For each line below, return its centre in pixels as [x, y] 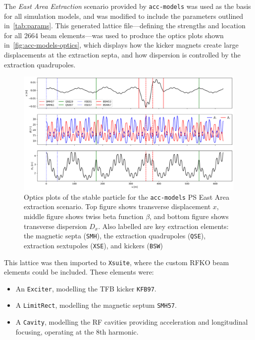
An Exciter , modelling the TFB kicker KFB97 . [86, 288]
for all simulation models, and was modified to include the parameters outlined [124, 16]
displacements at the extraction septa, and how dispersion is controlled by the [122, 55]
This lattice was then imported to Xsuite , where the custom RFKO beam [117, 262]
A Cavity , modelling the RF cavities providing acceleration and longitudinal [132, 322]
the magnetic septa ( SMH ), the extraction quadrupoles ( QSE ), [115, 236]
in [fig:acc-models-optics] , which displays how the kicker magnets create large [121, 45]
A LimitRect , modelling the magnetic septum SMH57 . [96, 305]
